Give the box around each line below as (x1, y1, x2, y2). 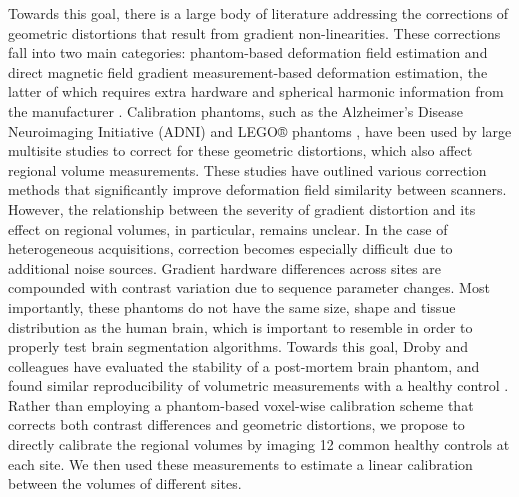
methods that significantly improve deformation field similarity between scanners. (8, 179, 507, 200)
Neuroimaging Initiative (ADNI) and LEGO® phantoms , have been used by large (8, 120, 512, 141)
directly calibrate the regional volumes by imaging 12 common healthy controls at (8, 434, 510, 455)
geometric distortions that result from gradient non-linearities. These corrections (8, 22, 501, 43)
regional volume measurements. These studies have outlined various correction (8, 159, 487, 180)
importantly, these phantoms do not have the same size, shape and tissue (8, 296, 456, 317)
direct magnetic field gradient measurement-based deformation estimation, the (8, 61, 488, 82)
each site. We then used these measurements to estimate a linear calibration (8, 453, 473, 474)
